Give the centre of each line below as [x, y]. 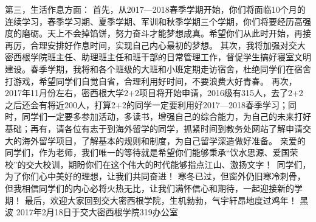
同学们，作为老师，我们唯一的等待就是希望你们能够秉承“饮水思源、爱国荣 [152, 152]
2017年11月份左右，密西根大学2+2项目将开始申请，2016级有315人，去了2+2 [154, 93]
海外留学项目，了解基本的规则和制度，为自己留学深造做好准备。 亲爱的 [163, 140]
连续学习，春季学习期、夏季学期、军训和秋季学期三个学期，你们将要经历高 [154, 21]
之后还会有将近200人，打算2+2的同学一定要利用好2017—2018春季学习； [146, 104]
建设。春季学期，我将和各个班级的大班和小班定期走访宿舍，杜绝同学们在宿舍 [158, 68]
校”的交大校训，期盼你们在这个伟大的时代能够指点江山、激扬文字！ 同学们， [158, 164]
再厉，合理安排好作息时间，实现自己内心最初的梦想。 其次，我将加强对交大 [155, 45]
